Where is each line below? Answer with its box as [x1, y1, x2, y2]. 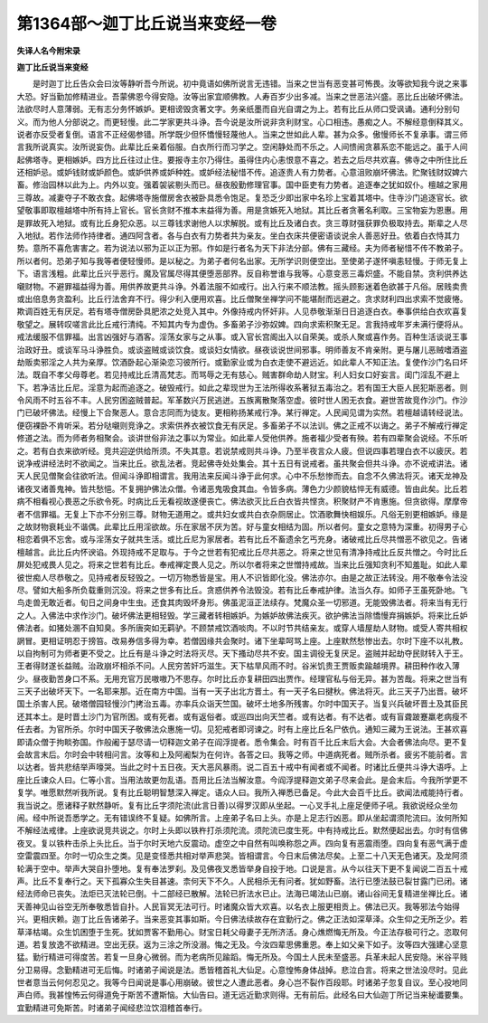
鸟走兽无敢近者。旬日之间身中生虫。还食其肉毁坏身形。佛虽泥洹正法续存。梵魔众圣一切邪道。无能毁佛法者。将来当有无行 [16, 597, 468, 608]
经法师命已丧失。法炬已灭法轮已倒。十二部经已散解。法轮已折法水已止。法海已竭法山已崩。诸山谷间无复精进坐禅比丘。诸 [16, 888, 468, 899]
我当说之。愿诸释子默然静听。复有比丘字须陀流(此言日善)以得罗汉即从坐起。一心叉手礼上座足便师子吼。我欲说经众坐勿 [16, 800, 458, 810]
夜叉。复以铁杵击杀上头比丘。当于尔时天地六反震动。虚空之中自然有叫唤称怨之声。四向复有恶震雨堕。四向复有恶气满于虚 [16, 838, 468, 848]
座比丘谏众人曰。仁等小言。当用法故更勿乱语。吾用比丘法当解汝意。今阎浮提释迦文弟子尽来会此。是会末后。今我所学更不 [16, 774, 468, 785]
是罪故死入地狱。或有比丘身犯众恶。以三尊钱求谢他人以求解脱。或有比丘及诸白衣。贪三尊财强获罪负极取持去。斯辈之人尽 [16, 217, 468, 228]
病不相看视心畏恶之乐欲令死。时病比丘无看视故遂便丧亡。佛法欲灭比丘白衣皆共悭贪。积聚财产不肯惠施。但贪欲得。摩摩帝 [16, 496, 468, 507]
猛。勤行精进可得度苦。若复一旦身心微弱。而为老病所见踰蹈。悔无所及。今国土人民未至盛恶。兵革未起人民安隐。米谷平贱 [16, 952, 468, 962]
